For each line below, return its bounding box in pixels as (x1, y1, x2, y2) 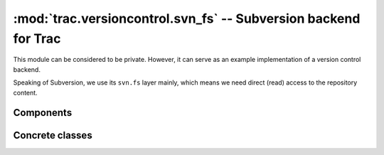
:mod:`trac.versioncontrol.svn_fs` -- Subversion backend (13, 11, 361, 26)
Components (13, 107, 73, 119)
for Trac (13, 31, 61, 46)
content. (13, 88, 38, 97)
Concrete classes (13, 129, 92, 141)
